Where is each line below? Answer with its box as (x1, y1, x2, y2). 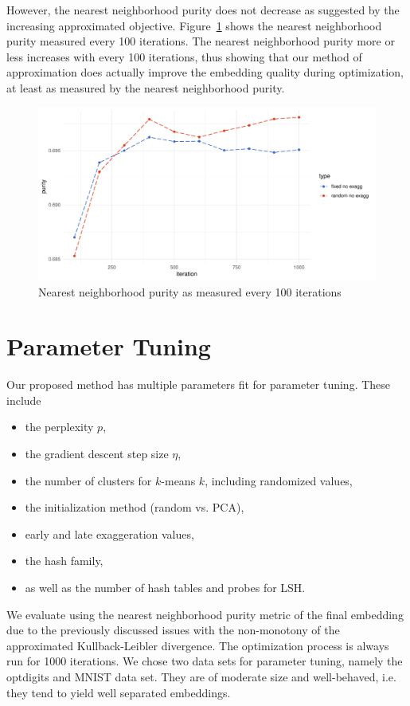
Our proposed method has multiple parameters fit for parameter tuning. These (6, 376, 391, 393)
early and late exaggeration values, (25, 525, 194, 542)
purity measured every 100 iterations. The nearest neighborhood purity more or (6, 33, 395, 49)
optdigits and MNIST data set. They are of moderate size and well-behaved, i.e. (6, 668, 396, 684)
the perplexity (25, 418, 94, 435)
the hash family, (25, 552, 103, 569)
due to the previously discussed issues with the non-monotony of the (6, 622, 340, 638)
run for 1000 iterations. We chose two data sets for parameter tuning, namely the (6, 653, 403, 669)
